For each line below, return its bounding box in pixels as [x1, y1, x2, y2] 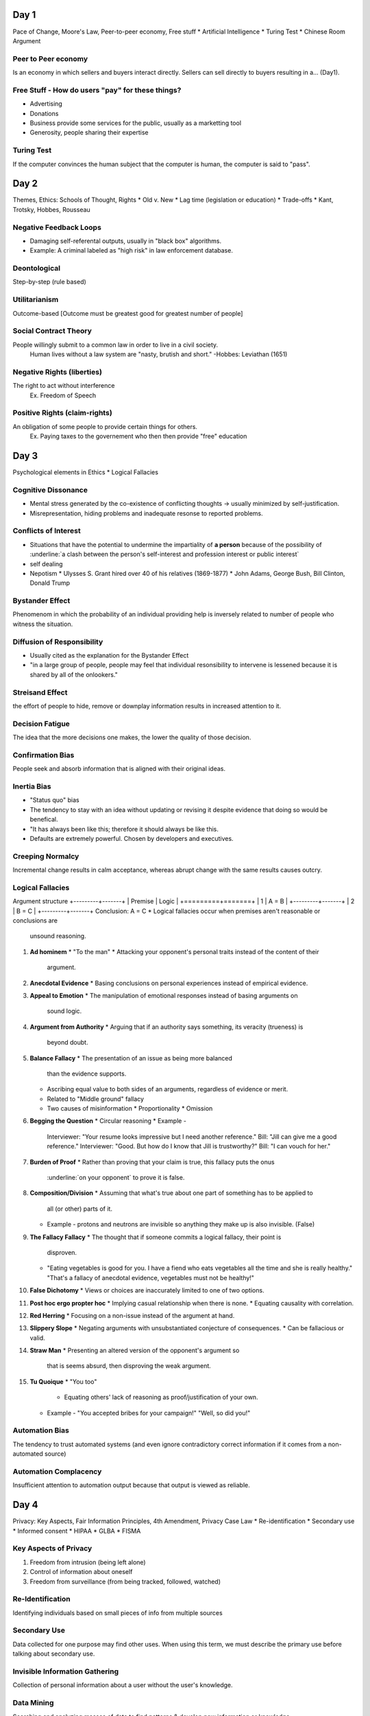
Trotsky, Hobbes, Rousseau [12, 205, 90, 213]
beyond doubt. [47, 1039, 88, 1047]
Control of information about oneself [29, 1568, 133, 1576]
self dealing [29, 559, 63, 568]
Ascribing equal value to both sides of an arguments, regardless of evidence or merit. [47, 1085, 288, 1093]
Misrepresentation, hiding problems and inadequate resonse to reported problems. [29, 509, 263, 518]
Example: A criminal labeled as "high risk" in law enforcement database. [29, 246, 233, 255]
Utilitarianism [12, 295, 59, 305]
